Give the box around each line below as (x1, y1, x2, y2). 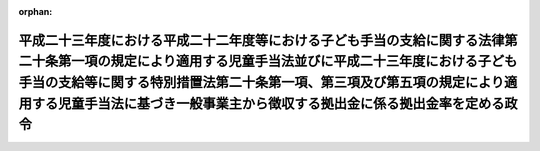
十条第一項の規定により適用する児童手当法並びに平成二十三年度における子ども (31, 53, 518, 70)
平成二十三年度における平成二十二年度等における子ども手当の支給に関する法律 (18, 31, 505, 49)
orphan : (18, 6, 53, 17)
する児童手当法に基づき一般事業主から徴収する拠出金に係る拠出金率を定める (31, 95, 505, 112)
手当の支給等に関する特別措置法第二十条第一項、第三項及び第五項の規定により (18, 74, 505, 90)
